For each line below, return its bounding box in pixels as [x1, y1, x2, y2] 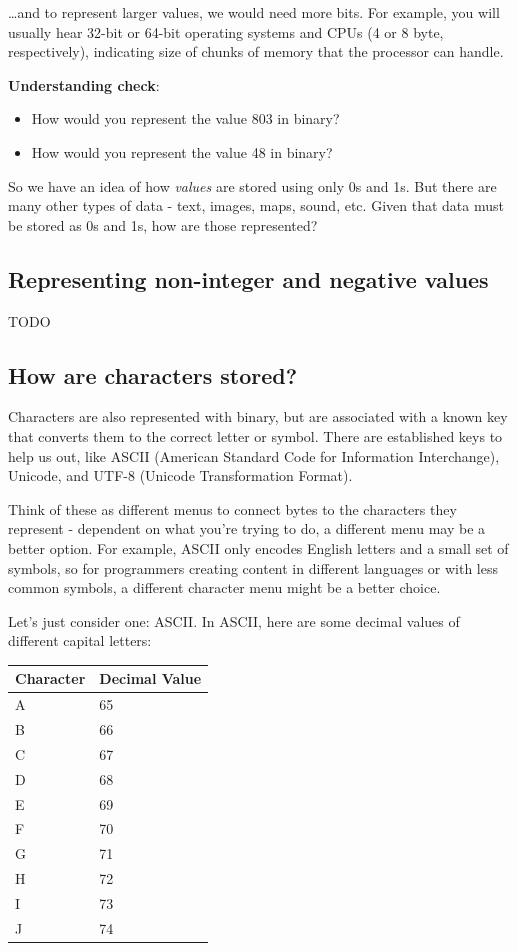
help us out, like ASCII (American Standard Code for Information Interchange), [8, 445, 500, 466]
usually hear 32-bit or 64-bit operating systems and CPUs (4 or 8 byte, [8, 21, 444, 42]
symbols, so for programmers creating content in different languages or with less [8, 557, 498, 578]
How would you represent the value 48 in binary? [31, 141, 333, 162]
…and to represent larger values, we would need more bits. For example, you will [8, 2, 500, 22]
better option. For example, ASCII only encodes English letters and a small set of [8, 537, 509, 558]
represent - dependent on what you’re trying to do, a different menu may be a [8, 518, 486, 539]
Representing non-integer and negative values [8, 263, 489, 294]
